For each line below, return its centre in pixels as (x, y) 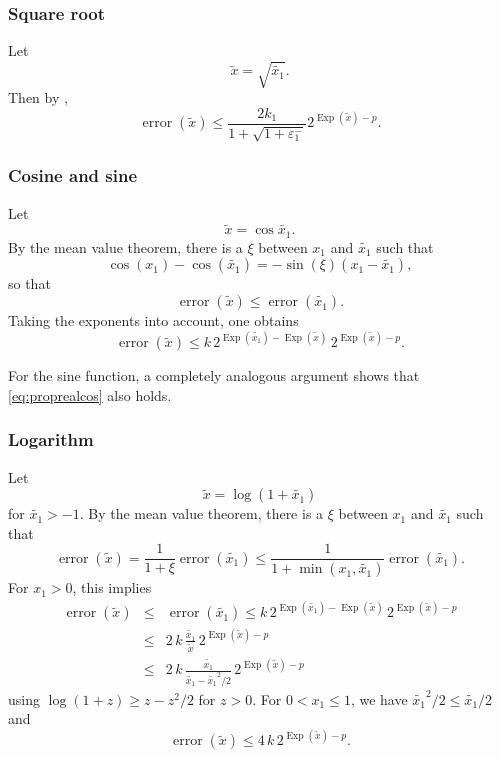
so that (29, 283)
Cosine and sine (73, 175)
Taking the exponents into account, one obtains (153, 320)
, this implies (112, 587)
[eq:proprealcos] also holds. (90, 394)
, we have (379, 698)
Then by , (38, 97)
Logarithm (51, 439)
